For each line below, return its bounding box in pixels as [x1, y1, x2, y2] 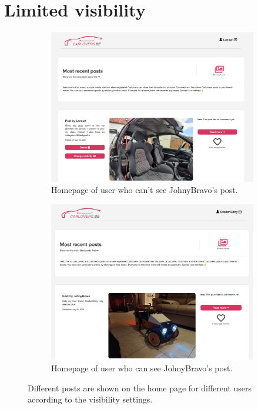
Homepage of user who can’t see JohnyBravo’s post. [51, 184, 238, 196]
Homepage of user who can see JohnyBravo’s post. [51, 361, 233, 374]
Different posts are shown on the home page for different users [28, 381, 252, 394]
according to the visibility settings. [28, 393, 153, 405]
